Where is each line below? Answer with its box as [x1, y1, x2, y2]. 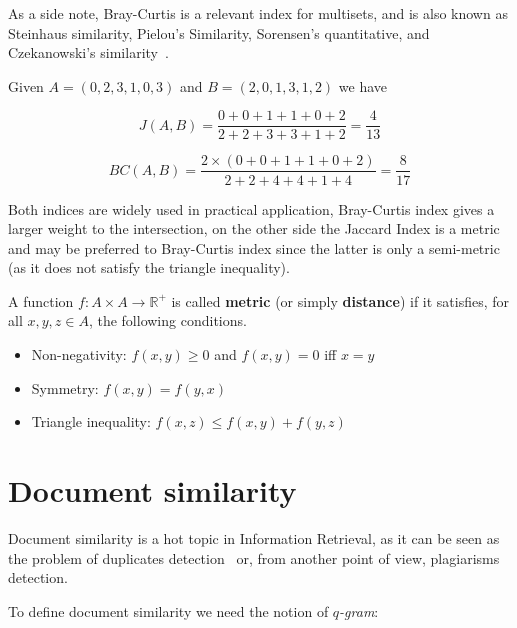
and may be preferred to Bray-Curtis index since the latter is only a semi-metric [8, 237, 500, 258]
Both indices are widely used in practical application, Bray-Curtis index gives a [8, 198, 495, 219]
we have [338, 75, 388, 96]
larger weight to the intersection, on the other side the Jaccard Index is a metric [8, 218, 500, 239]
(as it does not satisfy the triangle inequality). [8, 257, 290, 278]
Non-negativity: [31, 344, 127, 365]
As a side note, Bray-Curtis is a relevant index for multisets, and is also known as [8, 3, 508, 23]
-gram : [339, 600, 379, 621]
